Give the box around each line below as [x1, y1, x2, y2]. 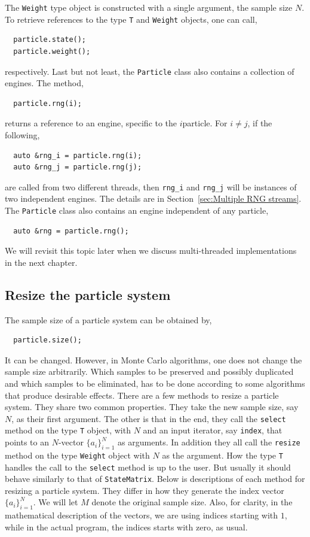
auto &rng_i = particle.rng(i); [13, 151, 142, 160]
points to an [5, 436, 49, 448]
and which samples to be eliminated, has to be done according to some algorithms [5, 377, 305, 389]
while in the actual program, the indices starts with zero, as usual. [5, 520, 248, 533]
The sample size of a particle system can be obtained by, [5, 313, 212, 326]
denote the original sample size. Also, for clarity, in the [91, 496, 293, 508]
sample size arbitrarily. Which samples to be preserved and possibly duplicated [5, 365, 294, 378]
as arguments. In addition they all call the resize [118, 436, 300, 448]
